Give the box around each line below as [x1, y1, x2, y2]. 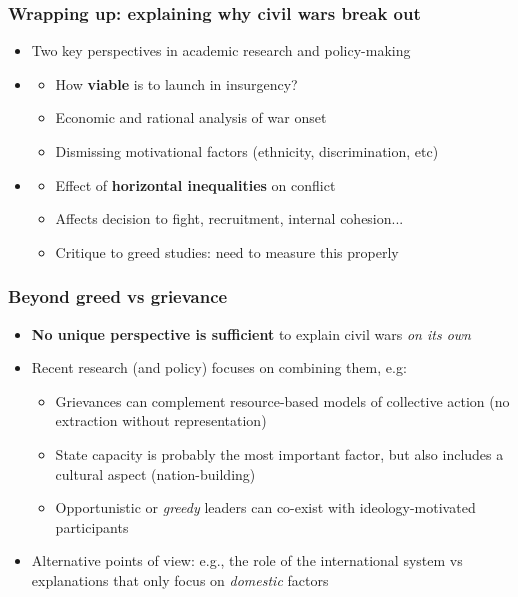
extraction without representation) [55, 410, 267, 431]
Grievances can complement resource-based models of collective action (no [55, 390, 510, 411]
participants [55, 516, 129, 537]
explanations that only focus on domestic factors [31, 569, 329, 590]
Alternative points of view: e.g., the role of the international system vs [31, 550, 463, 571]
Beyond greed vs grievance [8, 284, 228, 309]
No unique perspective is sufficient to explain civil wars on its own [31, 323, 471, 344]
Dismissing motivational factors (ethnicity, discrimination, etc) [55, 141, 439, 161]
